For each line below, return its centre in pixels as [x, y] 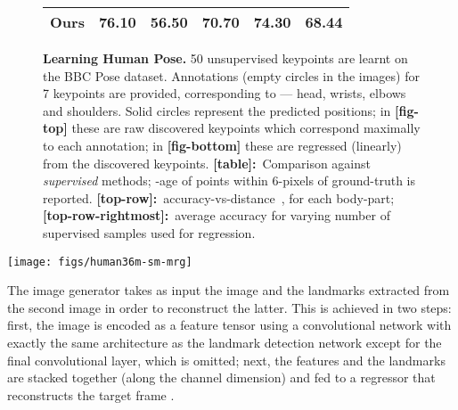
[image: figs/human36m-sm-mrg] [100, 262]
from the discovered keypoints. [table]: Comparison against [207, 163]
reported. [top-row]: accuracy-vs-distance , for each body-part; [219, 197]
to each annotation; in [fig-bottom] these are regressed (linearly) [222, 145]
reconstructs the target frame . [91, 394]
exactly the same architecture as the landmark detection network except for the [225, 342]
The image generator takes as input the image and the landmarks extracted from [229, 290]
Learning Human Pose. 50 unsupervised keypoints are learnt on [225, 58]
